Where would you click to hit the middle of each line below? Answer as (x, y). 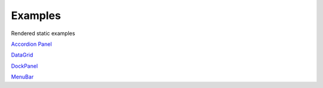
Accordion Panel (31, 44)
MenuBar (22, 77)
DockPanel (25, 66)
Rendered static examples (43, 33)
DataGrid (22, 55)
